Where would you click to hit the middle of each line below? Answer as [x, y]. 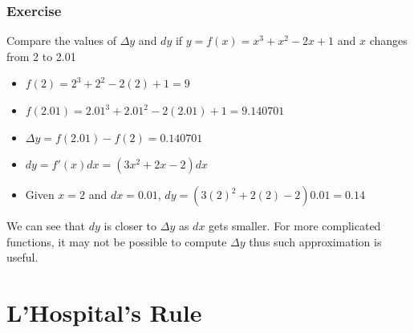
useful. [22, 257]
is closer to [130, 226]
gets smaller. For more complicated [295, 226]
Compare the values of [61, 41]
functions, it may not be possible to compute [117, 241]
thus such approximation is [315, 241]
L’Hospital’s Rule [104, 313]
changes [388, 41]
